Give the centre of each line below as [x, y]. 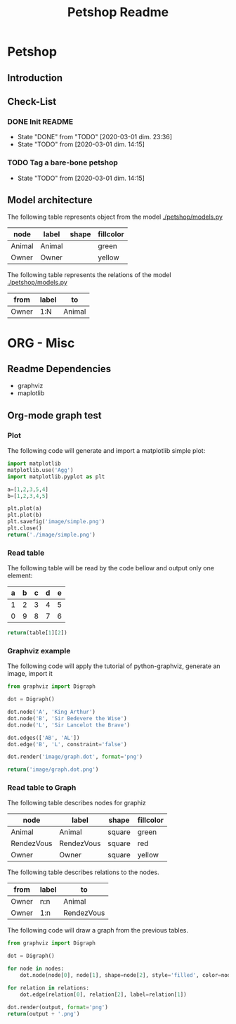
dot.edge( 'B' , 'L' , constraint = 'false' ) [67, 744]
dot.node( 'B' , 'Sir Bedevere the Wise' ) [67, 718]
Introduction [35, 78]
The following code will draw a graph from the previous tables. [98, 930]
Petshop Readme [118, 12]
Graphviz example [39, 651]
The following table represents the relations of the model [89, 275]
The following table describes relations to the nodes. [83, 872]
